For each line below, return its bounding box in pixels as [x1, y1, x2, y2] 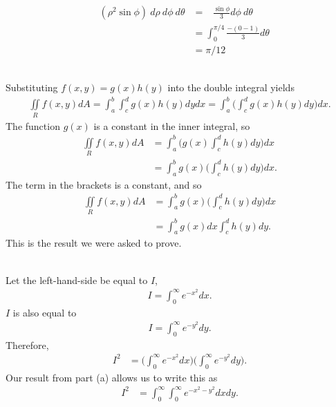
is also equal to [12, 305, 77, 319]
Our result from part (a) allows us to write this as [6, 370, 218, 384]
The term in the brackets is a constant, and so [6, 177, 202, 191]
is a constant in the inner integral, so [93, 118, 250, 133]
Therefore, [6, 337, 49, 352]
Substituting [6, 80, 58, 95]
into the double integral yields [167, 80, 295, 95]
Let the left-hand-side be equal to [6, 272, 148, 287]
